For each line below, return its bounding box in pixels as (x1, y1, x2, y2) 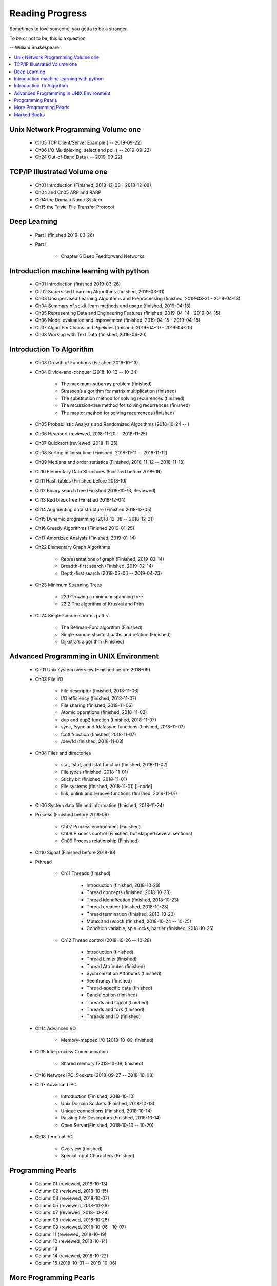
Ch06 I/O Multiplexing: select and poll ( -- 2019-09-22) (35, 147, 151, 153)
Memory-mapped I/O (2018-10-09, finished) (61, 1037, 154, 1043)
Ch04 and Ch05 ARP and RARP (35, 189, 102, 195)
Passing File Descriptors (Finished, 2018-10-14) (61, 1115, 161, 1121)
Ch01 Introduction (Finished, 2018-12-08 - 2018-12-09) (35, 182, 151, 188)
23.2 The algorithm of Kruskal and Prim (61, 601, 144, 607)
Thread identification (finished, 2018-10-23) (86, 897, 179, 903)
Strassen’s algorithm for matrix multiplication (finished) (61, 388, 176, 394)
